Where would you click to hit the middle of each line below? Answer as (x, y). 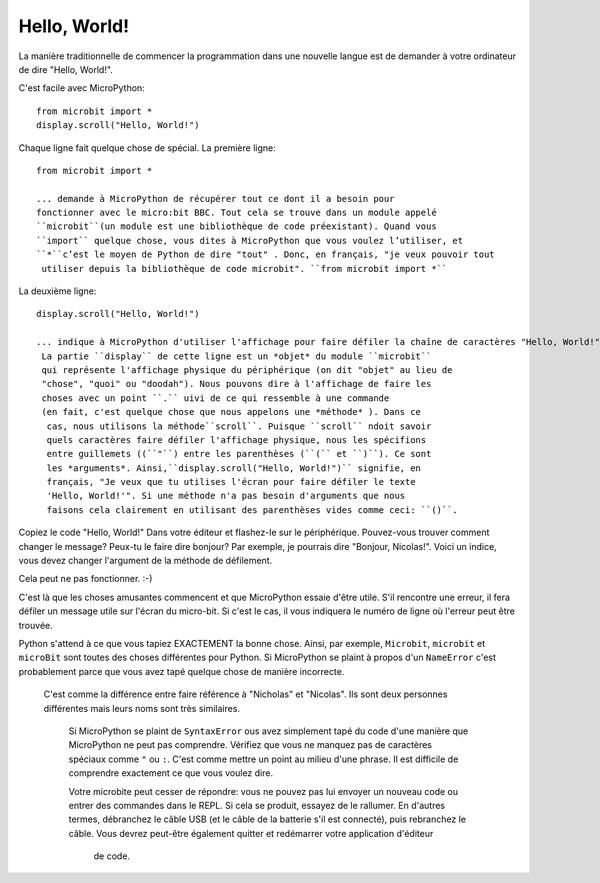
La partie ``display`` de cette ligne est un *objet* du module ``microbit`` (236, 356)
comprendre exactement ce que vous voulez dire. (171, 773)
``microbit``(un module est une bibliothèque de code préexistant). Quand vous (236, 226)
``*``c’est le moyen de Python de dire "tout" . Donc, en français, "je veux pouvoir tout (265, 254)
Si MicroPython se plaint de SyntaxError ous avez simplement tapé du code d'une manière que (268, 731)
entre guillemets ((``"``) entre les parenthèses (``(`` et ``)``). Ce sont (239, 454)
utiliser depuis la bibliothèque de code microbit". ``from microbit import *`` (244, 268)
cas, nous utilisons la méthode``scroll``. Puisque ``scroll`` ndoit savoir (239, 426)
